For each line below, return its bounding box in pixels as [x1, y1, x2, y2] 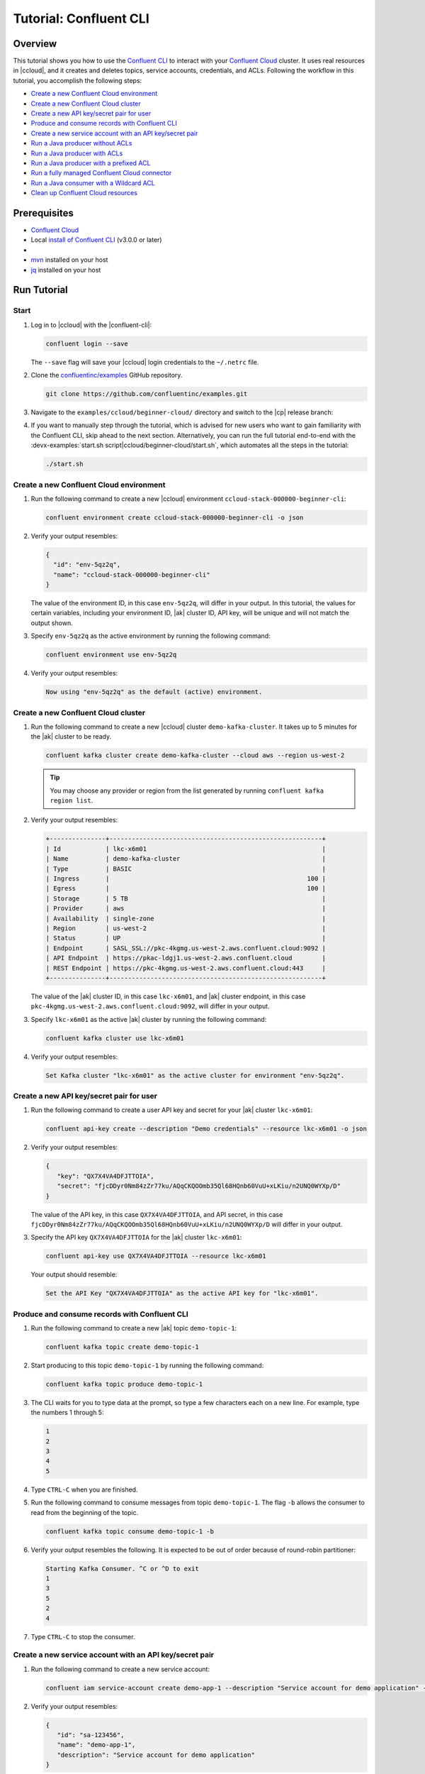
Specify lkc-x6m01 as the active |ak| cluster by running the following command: [30, 1015, 267, 1023]
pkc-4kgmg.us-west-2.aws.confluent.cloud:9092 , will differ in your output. [30, 1002, 270, 1010]
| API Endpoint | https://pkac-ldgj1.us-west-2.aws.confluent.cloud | [45, 954, 326, 962]
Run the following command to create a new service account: [30, 1665, 210, 1673]
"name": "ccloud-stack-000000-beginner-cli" [53, 571, 210, 578]
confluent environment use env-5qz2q [45, 651, 177, 659]
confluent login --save [45, 339, 129, 348]
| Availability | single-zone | [45, 914, 326, 922]
